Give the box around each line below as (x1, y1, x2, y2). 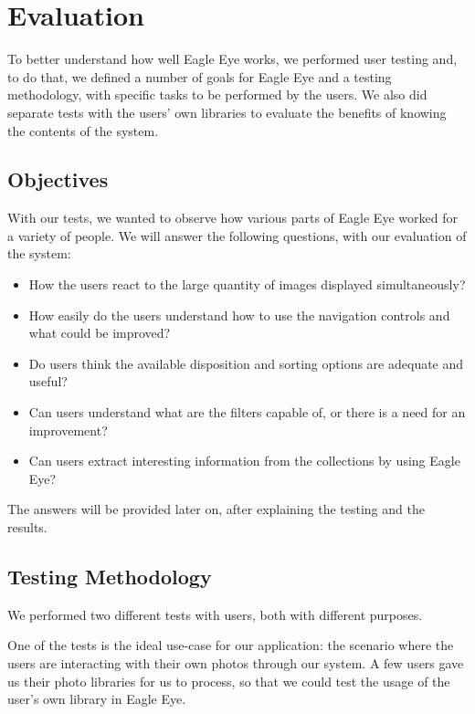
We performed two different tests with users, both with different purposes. (7, 604, 423, 624)
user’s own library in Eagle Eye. (7, 689, 186, 709)
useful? (28, 372, 68, 391)
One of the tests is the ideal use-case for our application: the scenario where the (7, 635, 454, 655)
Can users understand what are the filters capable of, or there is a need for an (28, 403, 466, 422)
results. (7, 518, 47, 537)
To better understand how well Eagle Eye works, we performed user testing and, (7, 49, 458, 68)
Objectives (7, 165, 109, 194)
